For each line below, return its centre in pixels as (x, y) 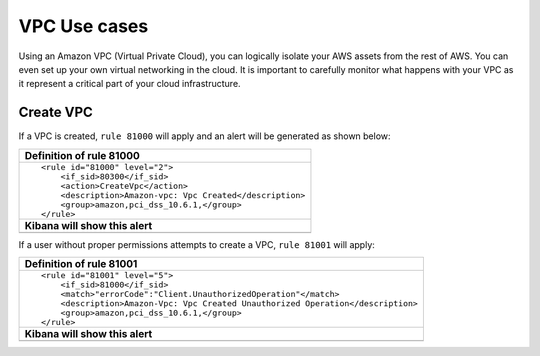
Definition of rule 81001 (81, 264)
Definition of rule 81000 (82, 155)
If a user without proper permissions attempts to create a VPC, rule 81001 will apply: (196, 244)
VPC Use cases (83, 26)
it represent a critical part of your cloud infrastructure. (129, 84)
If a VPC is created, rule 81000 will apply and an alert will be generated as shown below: (204, 136)
